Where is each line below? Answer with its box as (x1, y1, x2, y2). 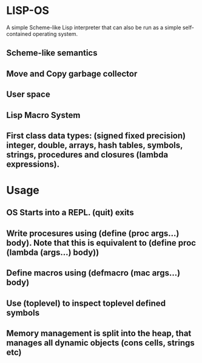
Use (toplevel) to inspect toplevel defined (6, 298, 166, 308)
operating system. (32, 30, 78, 37)
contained (6, 30, 32, 37)
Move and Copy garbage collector (6, 68, 138, 79)
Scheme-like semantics (6, 48, 98, 58)
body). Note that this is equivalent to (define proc (6, 238, 196, 248)
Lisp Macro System (6, 110, 81, 120)
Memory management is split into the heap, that (6, 328, 192, 339)
